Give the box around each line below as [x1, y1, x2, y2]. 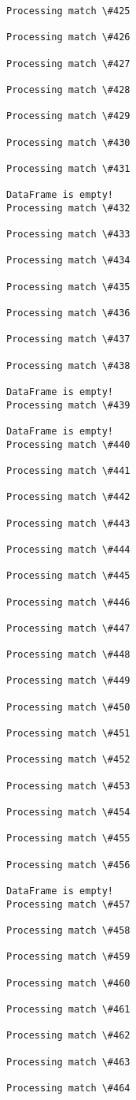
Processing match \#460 [6, 977, 130, 989]
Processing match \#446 [6, 596, 130, 608]
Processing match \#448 [6, 649, 130, 661]
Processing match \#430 [6, 136, 130, 148]
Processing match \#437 [6, 334, 130, 345]
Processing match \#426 [6, 32, 130, 43]
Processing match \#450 [6, 701, 130, 713]
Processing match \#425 [6, 6, 130, 17]
